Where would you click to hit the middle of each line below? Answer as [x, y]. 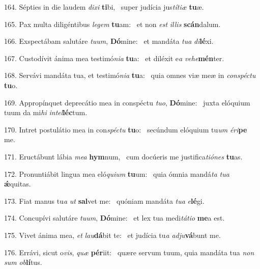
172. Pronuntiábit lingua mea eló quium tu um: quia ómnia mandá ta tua [117, 173]
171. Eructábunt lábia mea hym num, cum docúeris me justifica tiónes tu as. [123, 156]
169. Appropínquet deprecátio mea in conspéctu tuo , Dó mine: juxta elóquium [127, 102]
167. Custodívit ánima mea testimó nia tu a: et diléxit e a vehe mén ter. [114, 58]
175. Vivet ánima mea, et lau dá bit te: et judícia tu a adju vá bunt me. [112, 235]
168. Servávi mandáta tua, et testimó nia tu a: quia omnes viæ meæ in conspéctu [130, 75]
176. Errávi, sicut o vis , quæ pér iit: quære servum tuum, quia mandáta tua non [129, 252]
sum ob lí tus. [23, 262]
